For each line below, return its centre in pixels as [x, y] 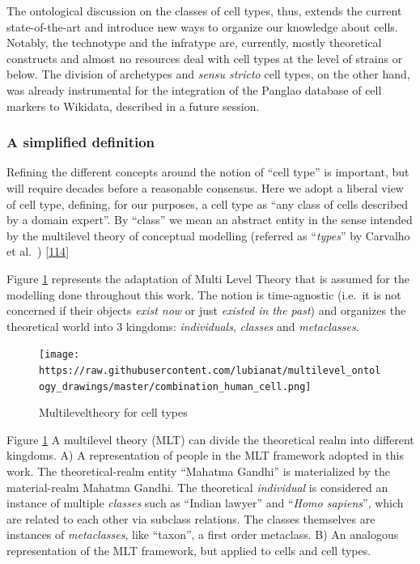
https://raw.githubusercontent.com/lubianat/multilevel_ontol [210, 370]
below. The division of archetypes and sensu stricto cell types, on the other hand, [208, 74]
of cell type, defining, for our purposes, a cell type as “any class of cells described [208, 204]
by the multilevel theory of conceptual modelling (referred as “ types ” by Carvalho [208, 235]
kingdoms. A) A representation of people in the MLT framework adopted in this [205, 455]
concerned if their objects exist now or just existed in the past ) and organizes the [206, 310]
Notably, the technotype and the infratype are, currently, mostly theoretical [194, 42]
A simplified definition [81, 142]
